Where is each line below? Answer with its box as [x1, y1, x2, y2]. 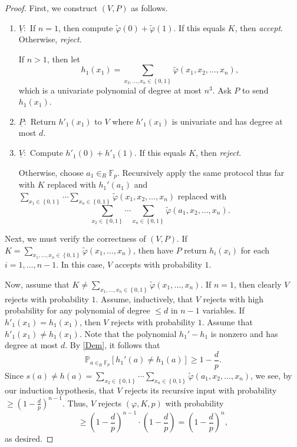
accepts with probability [114, 258, 202, 271]
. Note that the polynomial [79, 327, 177, 339]
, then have [133, 243, 173, 256]
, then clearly [234, 278, 282, 290]
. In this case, [56, 258, 105, 271]
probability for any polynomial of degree [5, 304, 150, 316]
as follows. [131, 2, 168, 14]
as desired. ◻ [5, 432, 54, 445]
